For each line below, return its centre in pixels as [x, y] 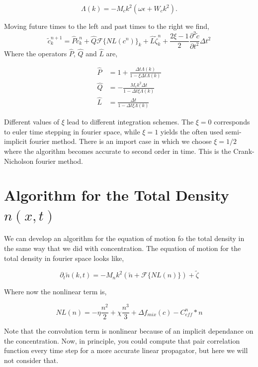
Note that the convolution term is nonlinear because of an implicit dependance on [129, 331]
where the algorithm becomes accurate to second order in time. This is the [118, 151]
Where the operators [36, 53]
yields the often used [192, 131]
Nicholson [19, 161]
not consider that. [31, 360]
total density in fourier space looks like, [64, 258]
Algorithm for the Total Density [117, 195]
